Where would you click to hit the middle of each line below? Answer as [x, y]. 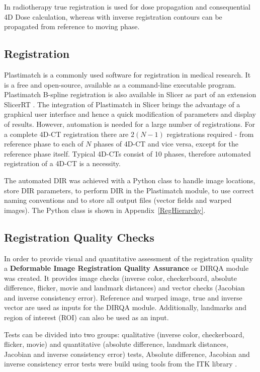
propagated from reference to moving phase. [72, 26]
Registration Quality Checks [79, 237]
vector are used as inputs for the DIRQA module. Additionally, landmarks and [125, 307]
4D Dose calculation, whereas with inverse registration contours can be [113, 16]
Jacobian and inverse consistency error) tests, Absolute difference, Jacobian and [127, 354]
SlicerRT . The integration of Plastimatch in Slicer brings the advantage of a [122, 104]
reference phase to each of [44, 144]
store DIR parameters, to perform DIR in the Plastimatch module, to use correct [129, 190]
